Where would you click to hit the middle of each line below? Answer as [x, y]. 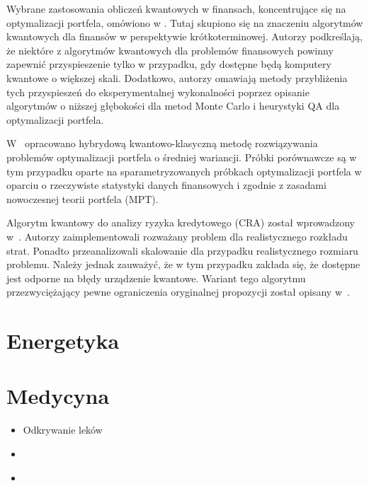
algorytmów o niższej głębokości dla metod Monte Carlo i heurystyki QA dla [173, 106]
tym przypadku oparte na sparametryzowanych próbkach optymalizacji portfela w [184, 171]
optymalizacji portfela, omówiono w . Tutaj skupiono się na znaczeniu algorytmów [185, 22]
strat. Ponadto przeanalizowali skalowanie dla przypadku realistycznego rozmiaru [182, 250]
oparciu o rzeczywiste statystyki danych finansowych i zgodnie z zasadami [166, 185]
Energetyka [63, 341]
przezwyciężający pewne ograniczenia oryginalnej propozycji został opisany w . [178, 292]
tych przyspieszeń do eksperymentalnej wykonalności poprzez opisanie [158, 92]
